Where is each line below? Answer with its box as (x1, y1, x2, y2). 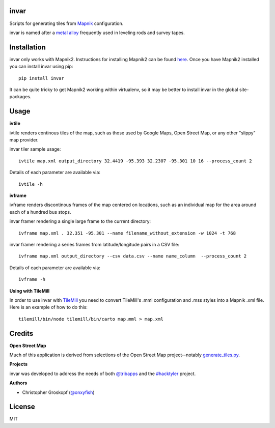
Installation (9, 43, 46, 51)
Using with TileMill (9, 288, 50, 294)
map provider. (9, 137, 39, 143)
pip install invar (18, 75, 65, 81)
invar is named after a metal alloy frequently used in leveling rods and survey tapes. (9, 30, 185, 36)
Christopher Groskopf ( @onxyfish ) (22, 389, 95, 395)
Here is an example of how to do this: (9, 304, 88, 310)
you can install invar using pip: (9, 64, 73, 70)
